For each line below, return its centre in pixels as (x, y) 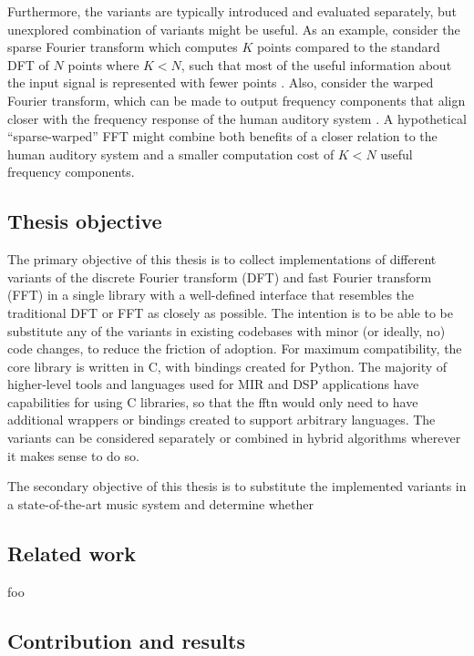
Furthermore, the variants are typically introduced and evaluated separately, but (232, 11)
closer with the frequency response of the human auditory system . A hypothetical (237, 118)
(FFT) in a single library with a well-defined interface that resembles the (211, 295)
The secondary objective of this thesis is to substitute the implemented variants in (237, 486)
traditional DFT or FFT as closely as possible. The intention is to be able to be (230, 312)
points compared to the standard (348, 47)
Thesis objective (85, 221)
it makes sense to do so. (73, 455)
